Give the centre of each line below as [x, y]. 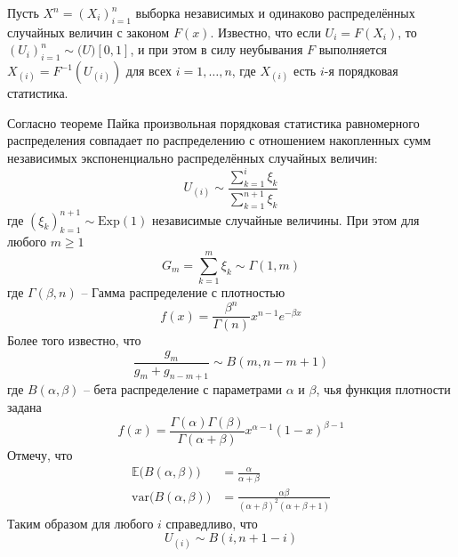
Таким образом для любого [80, 523]
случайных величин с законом [88, 32]
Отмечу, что [40, 454]
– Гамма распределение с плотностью [183, 292]
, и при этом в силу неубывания [217, 49]
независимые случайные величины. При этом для [285, 219]
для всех [149, 71]
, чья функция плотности [383, 389]
